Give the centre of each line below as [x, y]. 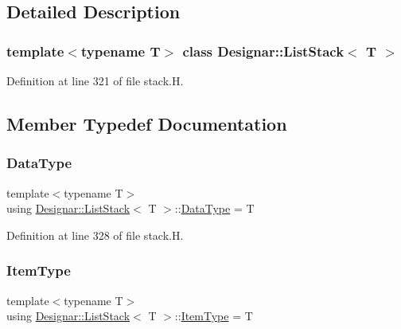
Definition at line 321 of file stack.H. [95, 80]
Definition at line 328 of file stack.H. [95, 235]
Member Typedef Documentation [147, 123]
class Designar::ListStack [263, 51]
